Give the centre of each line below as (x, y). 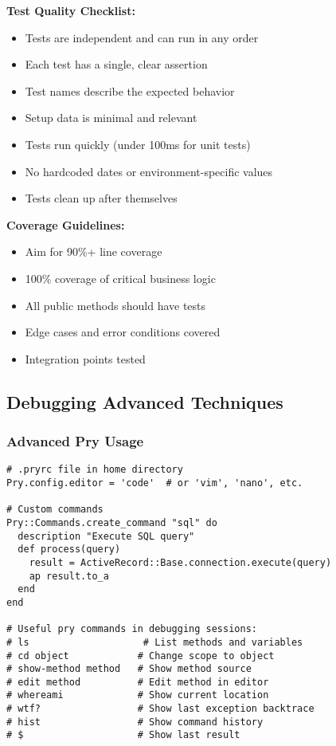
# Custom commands (55, 510)
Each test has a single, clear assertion (116, 64)
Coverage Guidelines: (66, 224)
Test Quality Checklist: (71, 10)
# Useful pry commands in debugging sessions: (132, 629)
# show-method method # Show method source (129, 669)
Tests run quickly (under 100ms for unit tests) (138, 144)
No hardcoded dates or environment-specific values (149, 171)
